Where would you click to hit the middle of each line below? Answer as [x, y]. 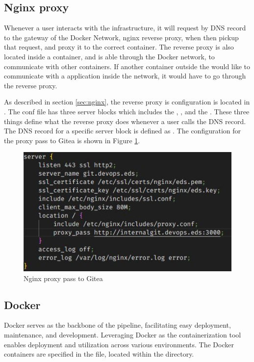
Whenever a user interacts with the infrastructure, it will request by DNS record [125, 28]
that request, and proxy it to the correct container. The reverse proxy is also [119, 47]
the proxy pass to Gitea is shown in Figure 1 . [72, 140]
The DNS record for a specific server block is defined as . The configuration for [122, 131]
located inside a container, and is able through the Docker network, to [109, 56]
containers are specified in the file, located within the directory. [99, 354]
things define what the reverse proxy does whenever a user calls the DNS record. [125, 121]
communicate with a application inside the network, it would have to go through [125, 76]
